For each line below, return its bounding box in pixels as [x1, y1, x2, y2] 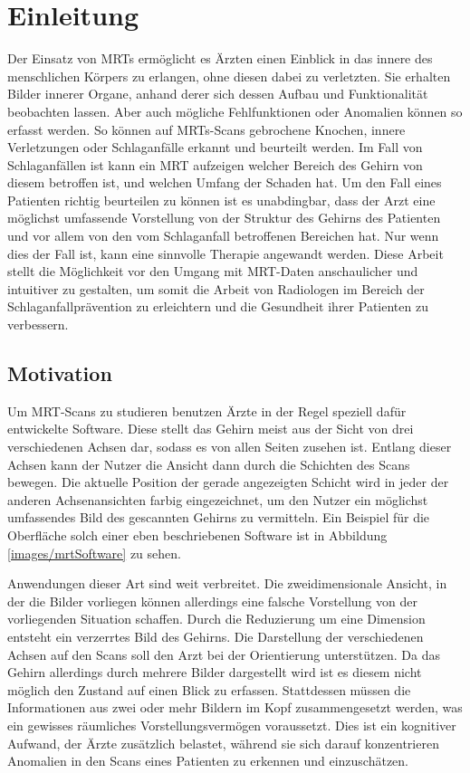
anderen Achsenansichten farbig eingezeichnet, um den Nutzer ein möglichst [7, 490, 428, 509]
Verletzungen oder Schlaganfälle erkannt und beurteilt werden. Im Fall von [7, 138, 423, 157]
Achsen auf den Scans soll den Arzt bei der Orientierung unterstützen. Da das [7, 644, 440, 663]
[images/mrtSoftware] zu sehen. [7, 543, 181, 562]
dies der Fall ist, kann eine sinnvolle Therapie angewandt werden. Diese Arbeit [7, 243, 444, 262]
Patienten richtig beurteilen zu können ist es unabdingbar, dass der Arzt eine [7, 190, 436, 209]
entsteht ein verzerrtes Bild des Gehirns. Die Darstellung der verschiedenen [7, 626, 424, 645]
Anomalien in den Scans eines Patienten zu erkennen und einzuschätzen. [7, 751, 409, 770]
